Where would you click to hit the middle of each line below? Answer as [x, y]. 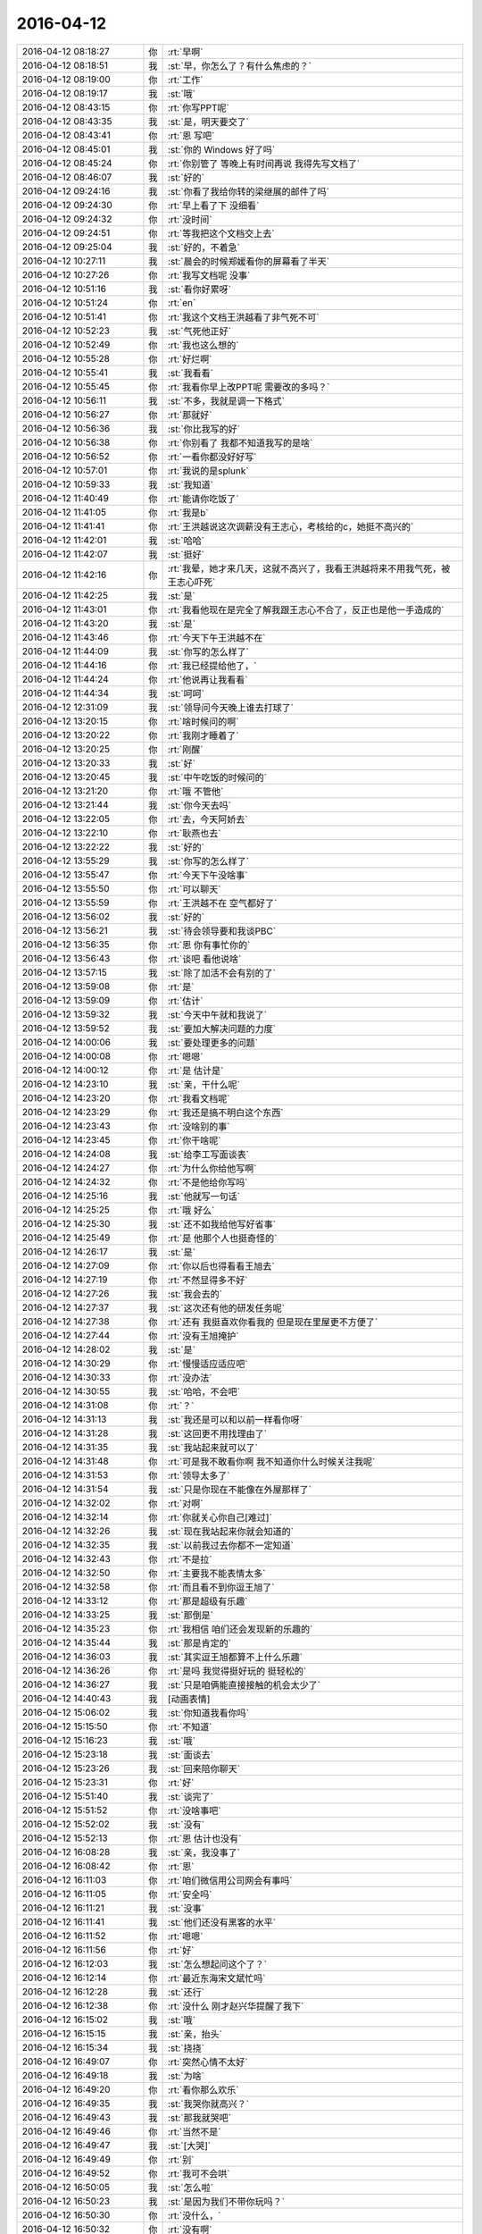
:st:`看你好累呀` [199, 289]
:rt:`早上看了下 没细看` [213, 206]
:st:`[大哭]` [189, 2146]
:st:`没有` [186, 1825]
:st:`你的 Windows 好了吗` [221, 149]
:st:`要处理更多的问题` [213, 1043]
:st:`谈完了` [191, 1796]
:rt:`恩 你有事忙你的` [209, 945]
